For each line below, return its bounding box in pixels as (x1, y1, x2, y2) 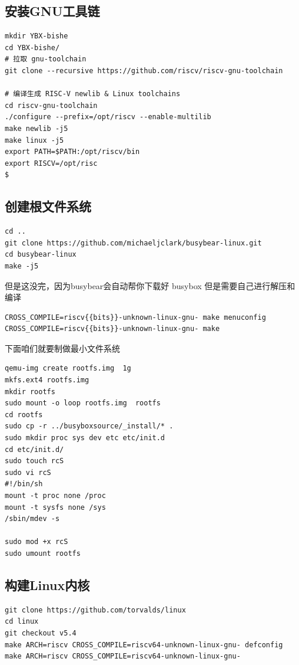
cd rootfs (5, 410, 43, 419)
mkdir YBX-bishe (5, 32, 68, 41)
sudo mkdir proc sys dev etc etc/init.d (5, 434, 165, 443)
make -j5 (5, 261, 39, 270)
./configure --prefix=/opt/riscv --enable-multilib (5, 113, 211, 122)
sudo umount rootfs (5, 549, 81, 558)
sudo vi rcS (5, 468, 51, 477)
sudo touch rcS (5, 457, 64, 466)
